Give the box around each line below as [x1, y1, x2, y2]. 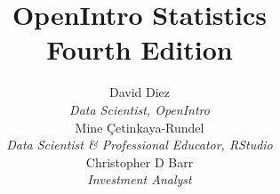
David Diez [108, 83, 171, 101]
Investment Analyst [87, 170, 192, 189]
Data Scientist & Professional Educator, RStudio [6, 135, 273, 154]
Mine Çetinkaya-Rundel [75, 117, 204, 136]
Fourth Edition [46, 31, 233, 68]
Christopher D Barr [85, 152, 194, 171]
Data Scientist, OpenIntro [69, 100, 210, 118]
